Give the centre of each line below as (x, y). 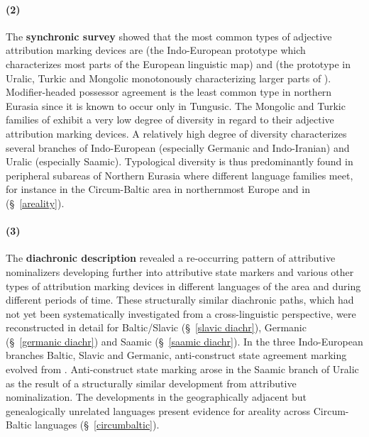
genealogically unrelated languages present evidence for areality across (158, 410)
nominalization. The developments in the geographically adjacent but (156, 397)
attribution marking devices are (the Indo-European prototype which (156, 50)
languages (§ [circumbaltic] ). (97, 425)
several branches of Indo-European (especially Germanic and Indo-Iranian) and (178, 147)
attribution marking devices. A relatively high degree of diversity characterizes (176, 133)
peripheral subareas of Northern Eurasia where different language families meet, (180, 175)
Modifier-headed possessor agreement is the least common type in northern (169, 92)
